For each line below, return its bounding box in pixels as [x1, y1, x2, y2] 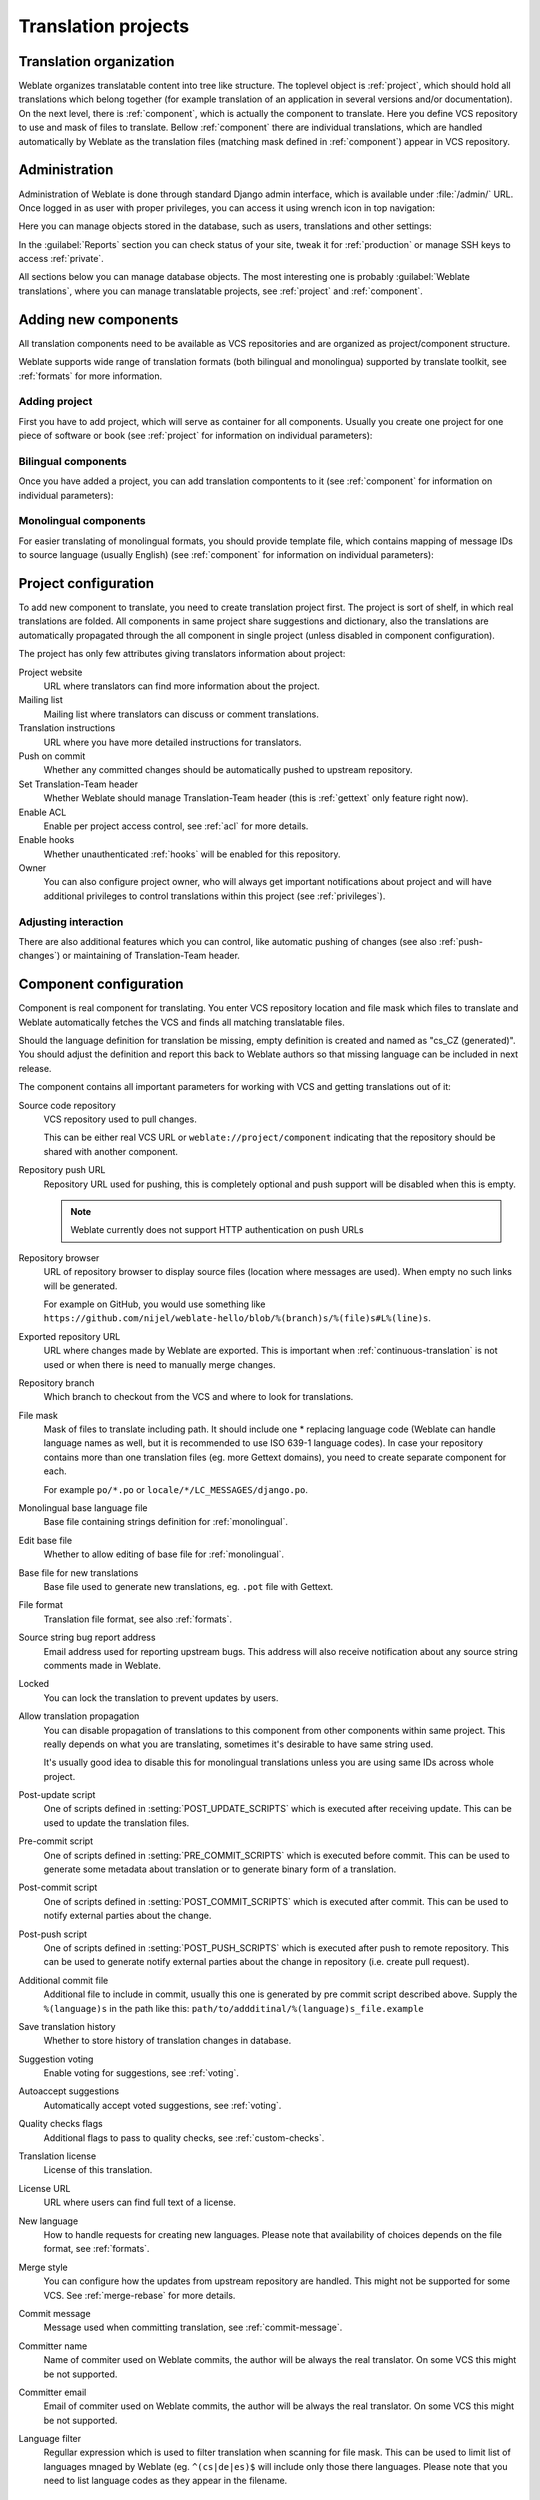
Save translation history [18, 2020, 116, 2032]
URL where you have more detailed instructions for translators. [43, 736, 302, 748]
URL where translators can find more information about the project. [43, 680, 320, 692]
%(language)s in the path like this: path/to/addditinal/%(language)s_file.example [43, 2002, 424, 2014]
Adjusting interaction [18, 915, 124, 929]
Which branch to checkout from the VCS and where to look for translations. [43, 1391, 354, 1403]
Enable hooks [18, 834, 75, 846]
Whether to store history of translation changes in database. [43, 2035, 292, 2047]
